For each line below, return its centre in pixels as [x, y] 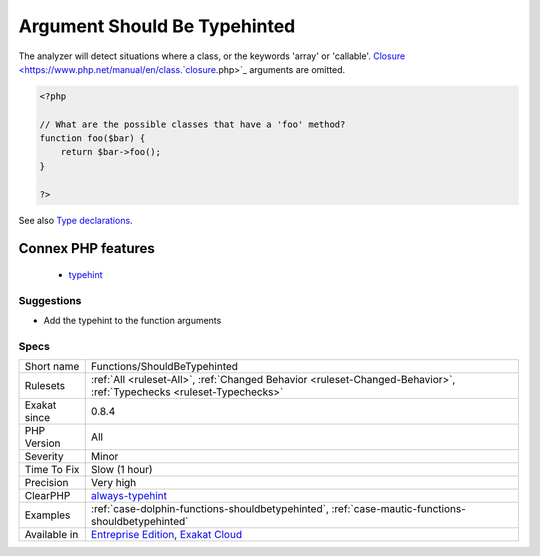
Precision [46, 483]
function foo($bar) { [92, 138]
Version [42, 443]
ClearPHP [47, 496]
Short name [52, 367]
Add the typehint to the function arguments [132, 321]
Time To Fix [52, 470]
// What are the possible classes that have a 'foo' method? [192, 124]
